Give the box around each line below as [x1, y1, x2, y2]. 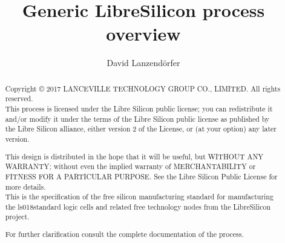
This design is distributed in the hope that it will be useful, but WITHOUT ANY [5, 151, 264, 161]
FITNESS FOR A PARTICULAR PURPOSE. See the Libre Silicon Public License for [5, 171, 278, 181]
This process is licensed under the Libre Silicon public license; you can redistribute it [5, 104, 273, 114]
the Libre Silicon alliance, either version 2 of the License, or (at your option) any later [5, 124, 277, 134]
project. [5, 211, 30, 222]
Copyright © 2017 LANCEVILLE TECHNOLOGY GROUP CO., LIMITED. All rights [5, 83, 281, 93]
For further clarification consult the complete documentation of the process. [5, 229, 244, 239]
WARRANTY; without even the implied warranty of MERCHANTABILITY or [5, 161, 256, 171]
